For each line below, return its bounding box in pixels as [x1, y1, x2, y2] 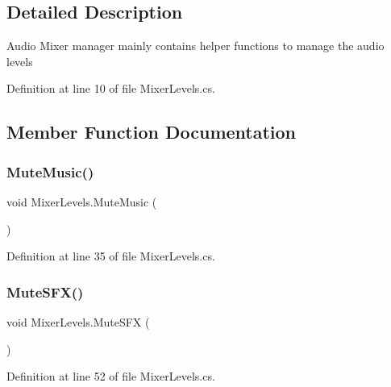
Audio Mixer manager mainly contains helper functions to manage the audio [6, 37, 385, 54]
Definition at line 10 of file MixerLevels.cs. [6, 80, 215, 97]
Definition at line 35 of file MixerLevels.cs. [6, 248, 215, 264]
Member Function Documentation [6, 119, 297, 144]
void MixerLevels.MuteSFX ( [6, 313, 150, 330]
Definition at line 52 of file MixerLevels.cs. [6, 368, 215, 385]
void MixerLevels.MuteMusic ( [6, 193, 157, 210]
